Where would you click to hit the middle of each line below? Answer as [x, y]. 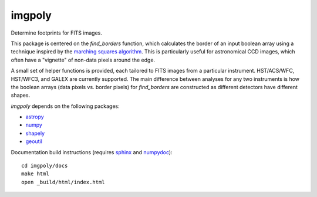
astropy [35, 117]
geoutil [34, 141]
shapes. [21, 95]
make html [35, 174]
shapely [35, 133]
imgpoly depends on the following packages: [65, 106]
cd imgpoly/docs [45, 166]
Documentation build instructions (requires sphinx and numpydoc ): [92, 152]
